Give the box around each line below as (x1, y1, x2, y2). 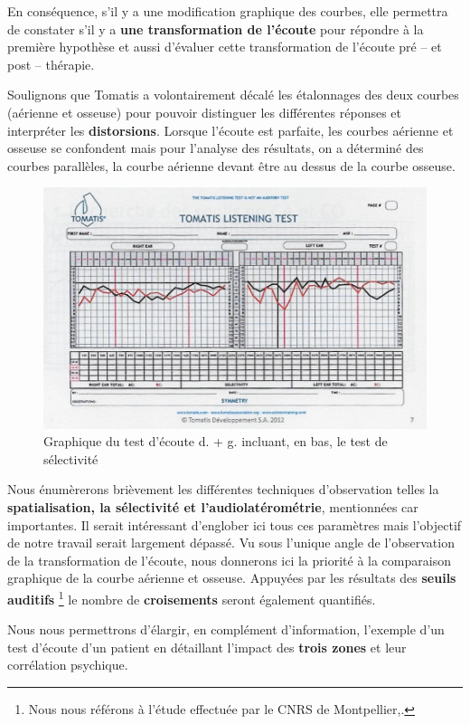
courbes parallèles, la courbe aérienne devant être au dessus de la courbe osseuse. (7, 156, 456, 175)
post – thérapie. (7, 54, 95, 73)
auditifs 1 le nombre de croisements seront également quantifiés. (7, 586, 376, 608)
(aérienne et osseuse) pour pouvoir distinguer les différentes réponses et (7, 102, 401, 121)
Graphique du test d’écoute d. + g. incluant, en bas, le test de (43, 432, 388, 451)
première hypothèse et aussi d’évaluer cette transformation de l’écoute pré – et (7, 37, 442, 56)
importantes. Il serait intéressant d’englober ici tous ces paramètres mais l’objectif (7, 515, 462, 534)
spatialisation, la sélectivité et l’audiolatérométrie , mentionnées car (7, 497, 418, 516)
